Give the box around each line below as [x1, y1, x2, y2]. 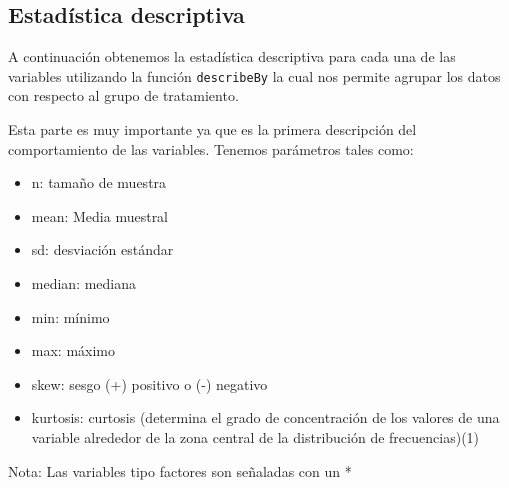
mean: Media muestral [31, 205, 169, 226]
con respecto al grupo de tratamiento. [8, 85, 239, 106]
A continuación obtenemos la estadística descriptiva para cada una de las [8, 46, 456, 67]
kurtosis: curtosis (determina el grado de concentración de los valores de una [31, 407, 500, 428]
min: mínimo [31, 306, 110, 327]
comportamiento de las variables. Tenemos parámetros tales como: [8, 138, 414, 159]
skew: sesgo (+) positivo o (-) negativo [31, 373, 268, 394]
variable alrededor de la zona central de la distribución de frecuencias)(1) [31, 426, 480, 447]
